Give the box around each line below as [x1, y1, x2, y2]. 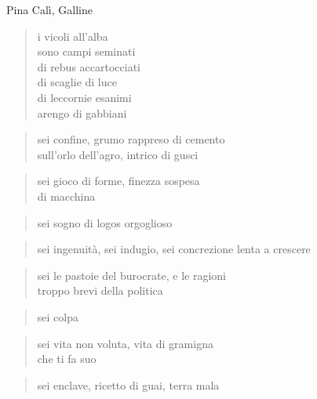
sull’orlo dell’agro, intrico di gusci [37, 146, 199, 162]
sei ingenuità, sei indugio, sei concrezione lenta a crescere [37, 241, 311, 257]
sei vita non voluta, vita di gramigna [37, 335, 213, 351]
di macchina [37, 187, 96, 204]
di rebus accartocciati [37, 58, 141, 74]
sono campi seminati [37, 43, 136, 60]
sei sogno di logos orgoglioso [37, 214, 173, 230]
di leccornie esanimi [37, 89, 132, 105]
